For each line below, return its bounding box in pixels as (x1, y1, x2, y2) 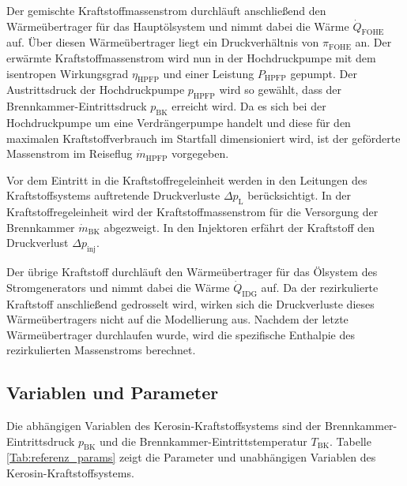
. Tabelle (330, 432, 371, 449)
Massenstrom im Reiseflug (6, 145, 133, 162)
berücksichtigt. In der (247, 187, 352, 204)
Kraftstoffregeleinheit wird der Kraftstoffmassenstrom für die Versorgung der (6, 204, 379, 220)
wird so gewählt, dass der (219, 81, 342, 98)
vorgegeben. (171, 145, 229, 162)
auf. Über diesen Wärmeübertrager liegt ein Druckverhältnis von (6, 34, 319, 50)
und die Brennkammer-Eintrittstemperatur (100, 432, 307, 449)
